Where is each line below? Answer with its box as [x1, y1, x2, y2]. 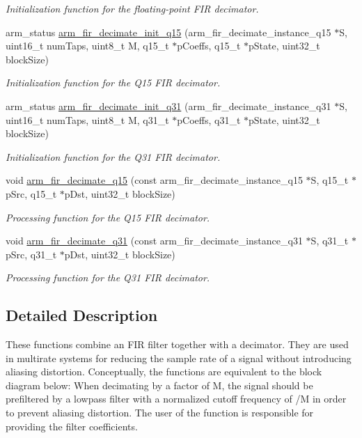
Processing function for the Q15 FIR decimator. [6, 210, 210, 224]
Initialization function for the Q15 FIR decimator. [6, 75, 221, 90]
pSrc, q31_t [6, 247, 57, 261]
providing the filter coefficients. [6, 419, 138, 433]
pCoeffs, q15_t [177, 38, 241, 53]
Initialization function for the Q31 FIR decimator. [6, 149, 221, 164]
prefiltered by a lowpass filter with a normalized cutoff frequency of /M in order [6, 391, 347, 406]
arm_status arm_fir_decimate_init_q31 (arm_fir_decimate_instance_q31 [6, 98, 331, 113]
